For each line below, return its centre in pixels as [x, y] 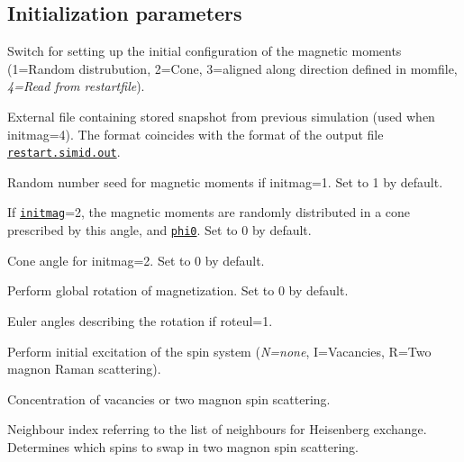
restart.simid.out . [64, 152]
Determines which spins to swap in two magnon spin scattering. [183, 446]
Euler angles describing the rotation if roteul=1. [140, 320]
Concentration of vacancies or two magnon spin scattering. [169, 399]
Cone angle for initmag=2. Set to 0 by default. [136, 260]
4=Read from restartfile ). [76, 86]
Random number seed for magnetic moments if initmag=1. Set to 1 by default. [225, 181]
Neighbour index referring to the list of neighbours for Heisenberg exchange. [217, 429]
